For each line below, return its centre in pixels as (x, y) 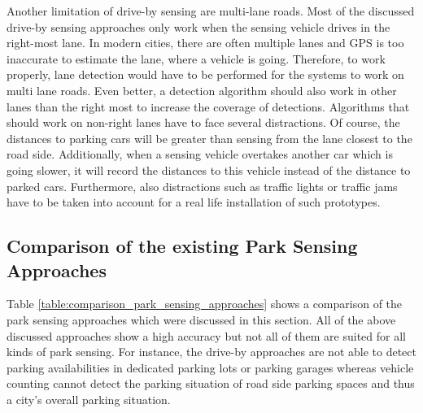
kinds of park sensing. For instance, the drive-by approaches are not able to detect (211, 352)
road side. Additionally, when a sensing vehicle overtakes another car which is (200, 154)
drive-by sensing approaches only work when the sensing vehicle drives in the (198, 26)
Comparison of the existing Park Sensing (182, 246)
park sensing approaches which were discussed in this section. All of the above (201, 319)
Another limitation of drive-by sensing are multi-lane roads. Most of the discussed (211, 11)
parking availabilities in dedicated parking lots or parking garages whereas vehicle (210, 367)
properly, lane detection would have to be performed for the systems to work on (205, 74)
